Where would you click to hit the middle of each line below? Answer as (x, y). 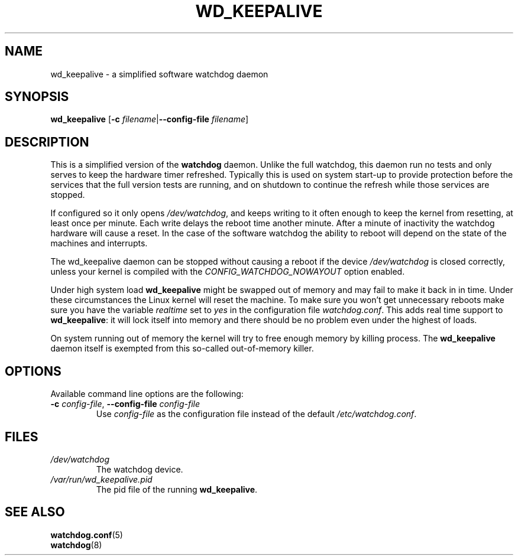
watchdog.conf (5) (87, 535)
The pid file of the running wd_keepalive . (177, 489)
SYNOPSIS (37, 97)
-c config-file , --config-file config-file (125, 404)
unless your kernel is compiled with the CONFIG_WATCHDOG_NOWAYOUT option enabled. (228, 272)
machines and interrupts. (99, 243)
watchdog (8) (76, 545)
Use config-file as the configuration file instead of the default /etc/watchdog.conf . (256, 414)
